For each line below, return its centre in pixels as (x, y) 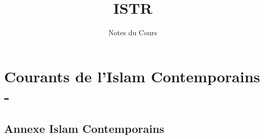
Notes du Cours (133, 32)
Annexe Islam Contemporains (84, 129)
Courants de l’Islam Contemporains (132, 76)
